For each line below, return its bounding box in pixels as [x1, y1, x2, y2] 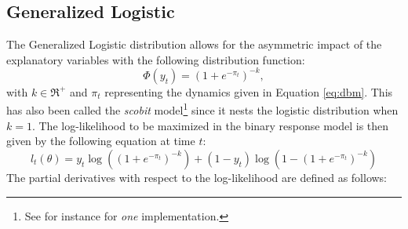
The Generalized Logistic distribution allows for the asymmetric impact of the [6, 36, 382, 53]
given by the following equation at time [6, 133, 195, 149]
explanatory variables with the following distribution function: [6, 51, 305, 67]
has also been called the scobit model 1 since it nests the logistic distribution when [6, 100, 399, 118]
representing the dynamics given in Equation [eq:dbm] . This [104, 83, 393, 100]
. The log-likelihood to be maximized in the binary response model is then [31, 117, 389, 133]
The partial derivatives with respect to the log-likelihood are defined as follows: [6, 169, 388, 185]
